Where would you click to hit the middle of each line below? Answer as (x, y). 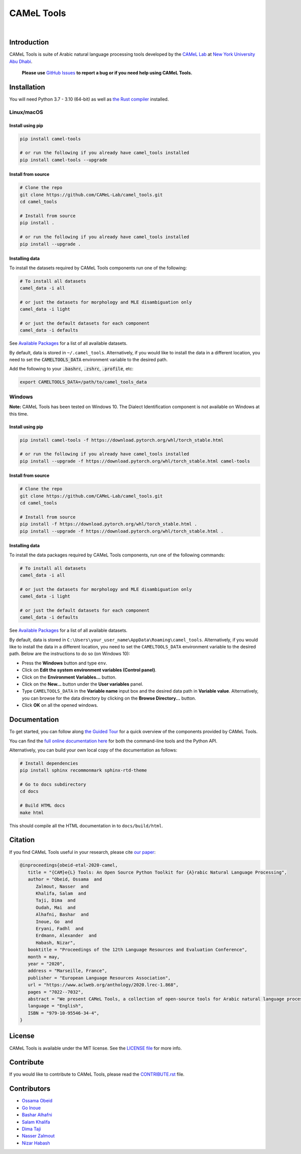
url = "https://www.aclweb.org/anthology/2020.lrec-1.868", (103, 985)
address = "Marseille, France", (67, 971)
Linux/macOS (26, 112)
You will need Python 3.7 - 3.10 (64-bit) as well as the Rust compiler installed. (89, 99)
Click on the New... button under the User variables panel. (83, 684)
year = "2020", (46, 964)
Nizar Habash (36, 1143)
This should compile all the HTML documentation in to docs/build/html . (86, 826)
